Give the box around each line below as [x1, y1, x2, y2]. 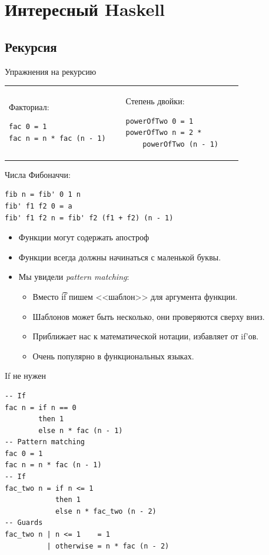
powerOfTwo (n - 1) [142, 140, 218, 148]
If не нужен [5, 369, 46, 382]
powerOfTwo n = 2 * [125, 128, 202, 137]
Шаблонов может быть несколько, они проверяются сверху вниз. [32, 310, 265, 322]
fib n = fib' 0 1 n [5, 190, 81, 199]
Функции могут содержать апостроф [18, 231, 149, 243]
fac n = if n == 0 [5, 403, 77, 412]
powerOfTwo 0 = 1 [125, 117, 194, 125]
